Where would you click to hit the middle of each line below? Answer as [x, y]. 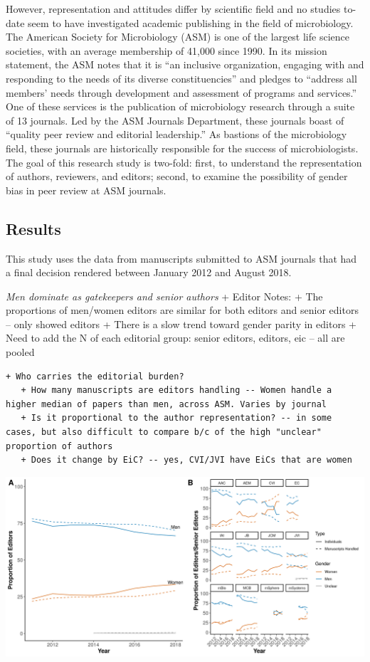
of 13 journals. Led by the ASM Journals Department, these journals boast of [175, 120]
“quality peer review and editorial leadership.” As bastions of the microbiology [176, 134]
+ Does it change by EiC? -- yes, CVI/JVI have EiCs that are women [186, 460]
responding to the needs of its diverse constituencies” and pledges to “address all [181, 78]
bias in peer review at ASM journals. [86, 190]
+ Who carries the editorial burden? [95, 376]
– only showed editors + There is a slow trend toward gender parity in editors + [181, 324]
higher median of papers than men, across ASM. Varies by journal [166, 404]
